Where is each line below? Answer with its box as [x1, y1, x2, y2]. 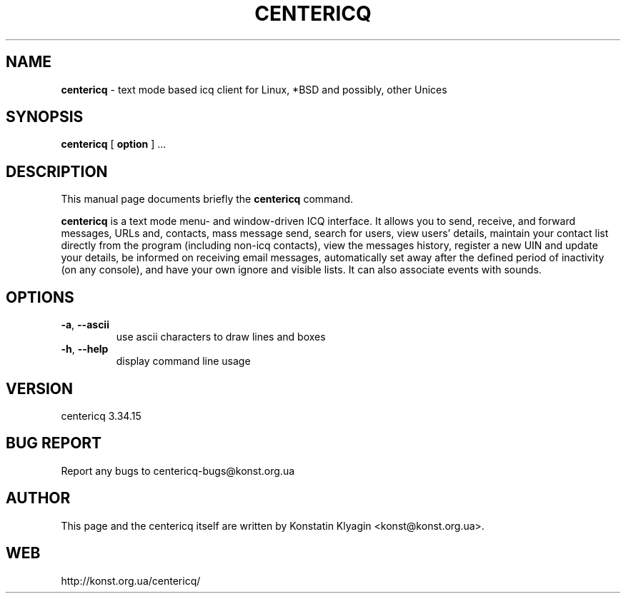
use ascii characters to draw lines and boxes [116, 331, 326, 343]
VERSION [6, 379, 74, 398]
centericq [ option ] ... [61, 138, 167, 151]
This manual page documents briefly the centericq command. [61, 193, 354, 206]
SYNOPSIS [6, 108, 84, 126]
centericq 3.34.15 [61, 409, 141, 422]
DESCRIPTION [6, 162, 108, 181]
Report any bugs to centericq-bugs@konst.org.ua [61, 464, 295, 477]
